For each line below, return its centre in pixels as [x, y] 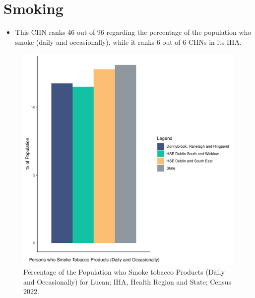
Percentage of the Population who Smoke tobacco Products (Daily [124, 271]
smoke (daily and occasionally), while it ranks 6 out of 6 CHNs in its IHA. [128, 42]
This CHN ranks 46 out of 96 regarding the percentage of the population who [133, 32]
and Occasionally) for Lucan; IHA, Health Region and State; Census [127, 281]
